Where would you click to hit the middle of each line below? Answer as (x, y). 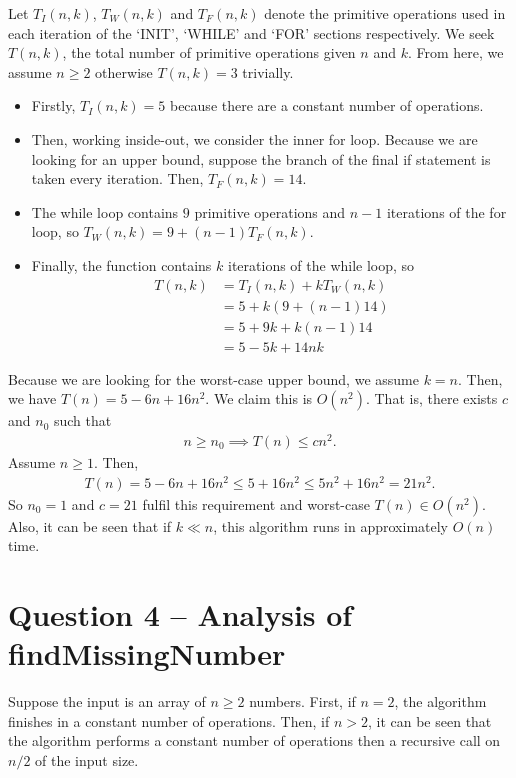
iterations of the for (446, 211)
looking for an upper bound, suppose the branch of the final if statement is (261, 158)
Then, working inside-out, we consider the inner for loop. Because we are (254, 138)
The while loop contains (105, 211)
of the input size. (87, 759)
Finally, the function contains (121, 264)
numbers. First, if (302, 701)
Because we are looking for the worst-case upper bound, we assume (213, 378)
